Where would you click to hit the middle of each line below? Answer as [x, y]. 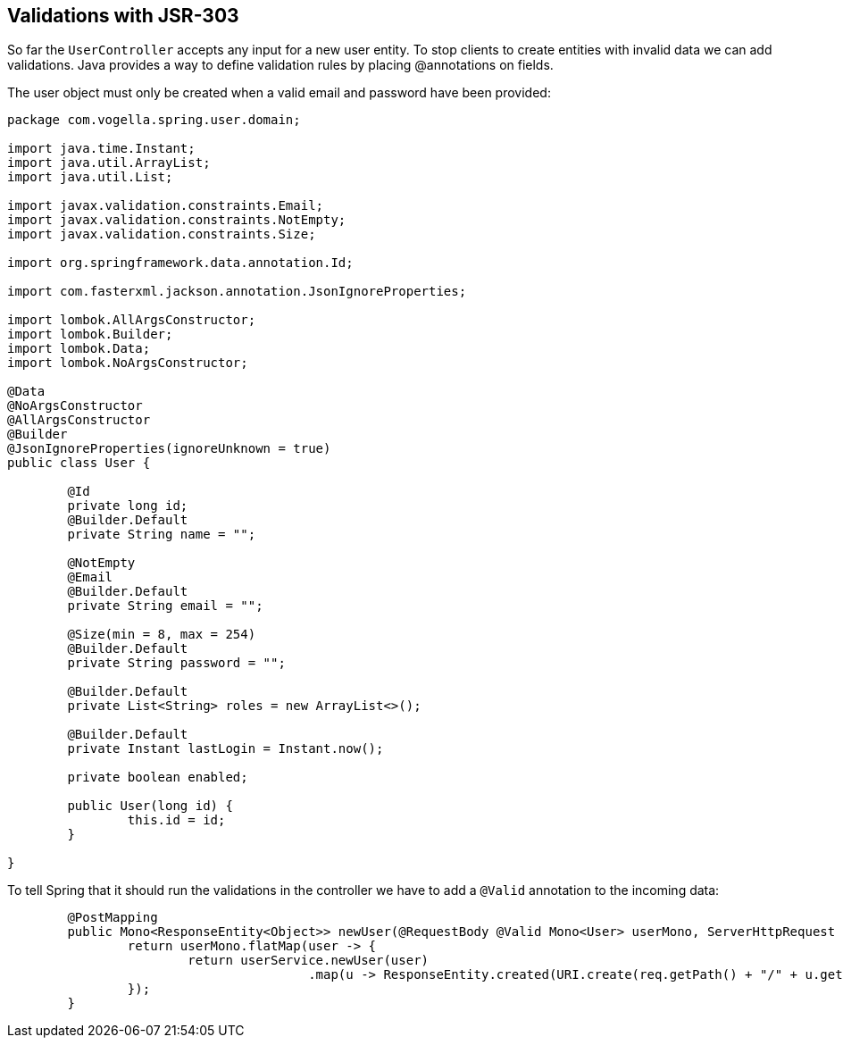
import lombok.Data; [79, 349]
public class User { [79, 463]
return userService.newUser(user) [309, 961]
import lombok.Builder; [90, 334]
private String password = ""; [176, 663]
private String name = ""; [162, 535]
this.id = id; [176, 820]
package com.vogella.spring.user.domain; [154, 120]
